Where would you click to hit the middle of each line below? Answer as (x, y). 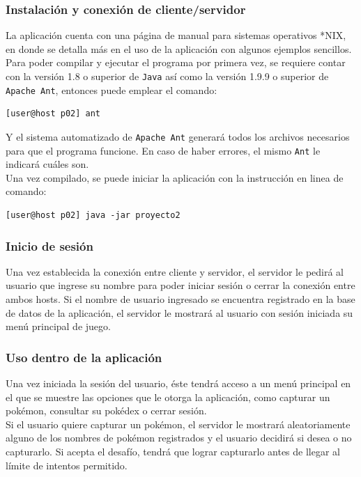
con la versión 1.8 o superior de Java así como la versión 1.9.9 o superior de (167, 76)
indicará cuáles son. (47, 164)
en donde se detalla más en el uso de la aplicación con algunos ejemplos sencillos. (179, 48)
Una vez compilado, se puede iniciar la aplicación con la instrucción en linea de (175, 177)
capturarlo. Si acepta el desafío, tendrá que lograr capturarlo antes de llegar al (173, 451)
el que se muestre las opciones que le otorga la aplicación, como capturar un (168, 397)
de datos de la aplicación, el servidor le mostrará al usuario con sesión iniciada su (179, 312)
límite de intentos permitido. (67, 465)
